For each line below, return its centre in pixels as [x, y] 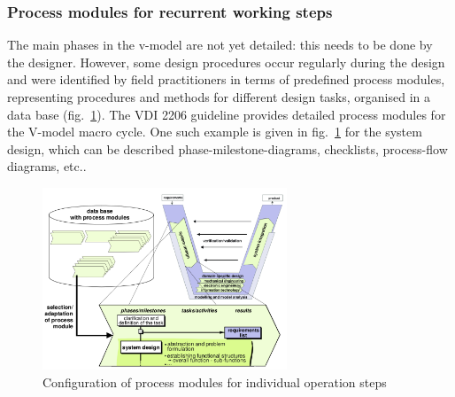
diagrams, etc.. [47, 166]
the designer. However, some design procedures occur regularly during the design [226, 62]
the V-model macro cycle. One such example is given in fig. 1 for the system [215, 132]
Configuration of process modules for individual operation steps [215, 381]
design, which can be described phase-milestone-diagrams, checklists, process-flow [227, 148]
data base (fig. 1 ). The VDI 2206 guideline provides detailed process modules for [227, 114]
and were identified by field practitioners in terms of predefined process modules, [226, 79]
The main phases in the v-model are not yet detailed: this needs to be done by [220, 45]
